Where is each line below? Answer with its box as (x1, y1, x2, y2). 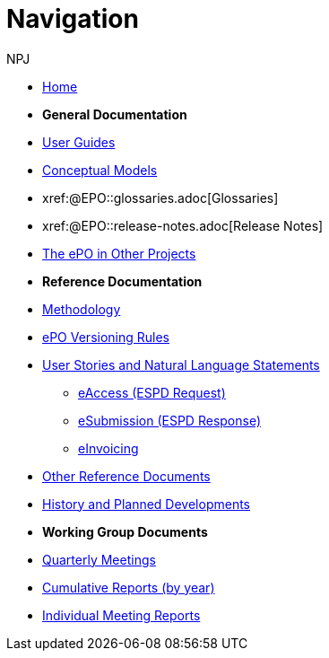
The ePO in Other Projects (42, 245, 196, 261)
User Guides (42, 134, 116, 150)
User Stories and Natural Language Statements (42, 356, 320, 373)
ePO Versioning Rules (42, 329, 169, 345)
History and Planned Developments (42, 496, 251, 512)
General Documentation (42, 106, 187, 122)
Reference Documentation (42, 273, 203, 289)
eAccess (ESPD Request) (78, 384, 226, 400)
